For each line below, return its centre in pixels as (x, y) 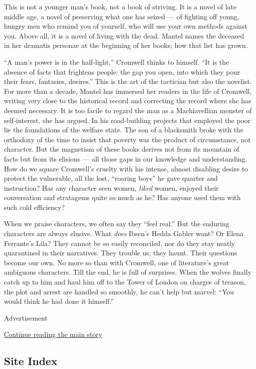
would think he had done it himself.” (59, 301)
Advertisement (26, 317)
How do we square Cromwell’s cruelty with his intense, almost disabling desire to (126, 168)
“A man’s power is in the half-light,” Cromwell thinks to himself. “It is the (116, 61)
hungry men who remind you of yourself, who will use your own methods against (126, 26)
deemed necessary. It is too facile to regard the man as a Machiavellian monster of (128, 110)
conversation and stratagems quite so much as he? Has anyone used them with (122, 197)
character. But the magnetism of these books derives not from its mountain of (122, 149)
